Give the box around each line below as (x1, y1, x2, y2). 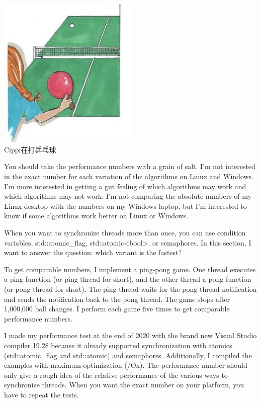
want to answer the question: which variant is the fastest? (4, 247, 182, 258)
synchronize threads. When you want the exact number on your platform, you (4, 379, 244, 390)
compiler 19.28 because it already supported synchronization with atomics (4, 340, 232, 350)
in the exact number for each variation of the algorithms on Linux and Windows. (4, 171, 253, 182)
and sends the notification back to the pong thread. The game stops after (4, 293, 230, 304)
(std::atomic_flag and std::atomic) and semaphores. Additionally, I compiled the (4, 350, 252, 360)
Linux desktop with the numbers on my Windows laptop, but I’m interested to (4, 200, 247, 211)
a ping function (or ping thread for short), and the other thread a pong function (4, 274, 251, 284)
